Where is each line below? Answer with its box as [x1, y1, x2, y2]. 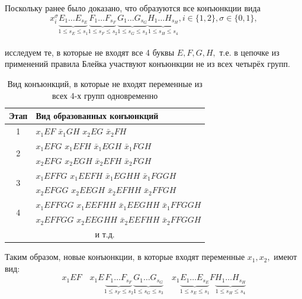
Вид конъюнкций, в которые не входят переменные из [7, 78, 203, 90]
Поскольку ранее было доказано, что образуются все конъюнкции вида [5, 2, 261, 14]
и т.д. [95, 228, 115, 240]
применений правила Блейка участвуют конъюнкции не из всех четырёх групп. [5, 57, 290, 70]
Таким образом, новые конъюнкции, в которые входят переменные [5, 250, 245, 263]
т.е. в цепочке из [219, 46, 279, 58]
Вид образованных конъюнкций [36, 110, 159, 122]
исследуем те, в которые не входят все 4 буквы [5, 46, 175, 58]
